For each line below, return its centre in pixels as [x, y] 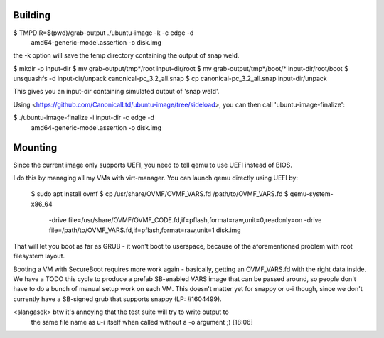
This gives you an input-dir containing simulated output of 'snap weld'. [116, 92]
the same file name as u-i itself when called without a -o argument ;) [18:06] [142, 322]
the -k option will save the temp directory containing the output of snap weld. [126, 55]
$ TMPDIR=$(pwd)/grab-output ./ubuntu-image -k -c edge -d [103, 33]
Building [32, 15]
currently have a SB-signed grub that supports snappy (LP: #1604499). [117, 299]
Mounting [35, 148]
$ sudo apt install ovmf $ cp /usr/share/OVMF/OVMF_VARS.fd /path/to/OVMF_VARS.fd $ [160, 194]
